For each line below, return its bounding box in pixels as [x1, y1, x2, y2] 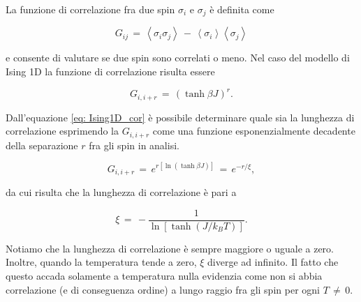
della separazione [6, 137, 78, 152]
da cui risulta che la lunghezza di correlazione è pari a [6, 185, 237, 199]
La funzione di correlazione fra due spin [6, 2, 175, 16]
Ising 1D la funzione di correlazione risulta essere [6, 64, 215, 79]
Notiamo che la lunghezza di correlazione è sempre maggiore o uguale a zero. [6, 241, 334, 255]
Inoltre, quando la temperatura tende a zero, [6, 255, 197, 269]
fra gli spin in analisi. [89, 137, 179, 152]
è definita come [209, 2, 274, 16]
